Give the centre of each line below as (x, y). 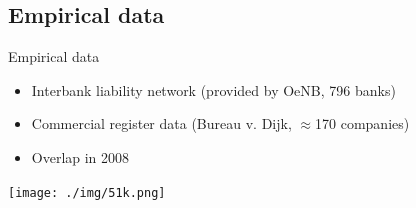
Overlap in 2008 (80, 156)
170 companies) (362, 123)
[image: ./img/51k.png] (87, 192)
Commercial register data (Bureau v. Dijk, (161, 123)
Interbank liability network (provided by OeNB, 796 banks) (213, 89)
